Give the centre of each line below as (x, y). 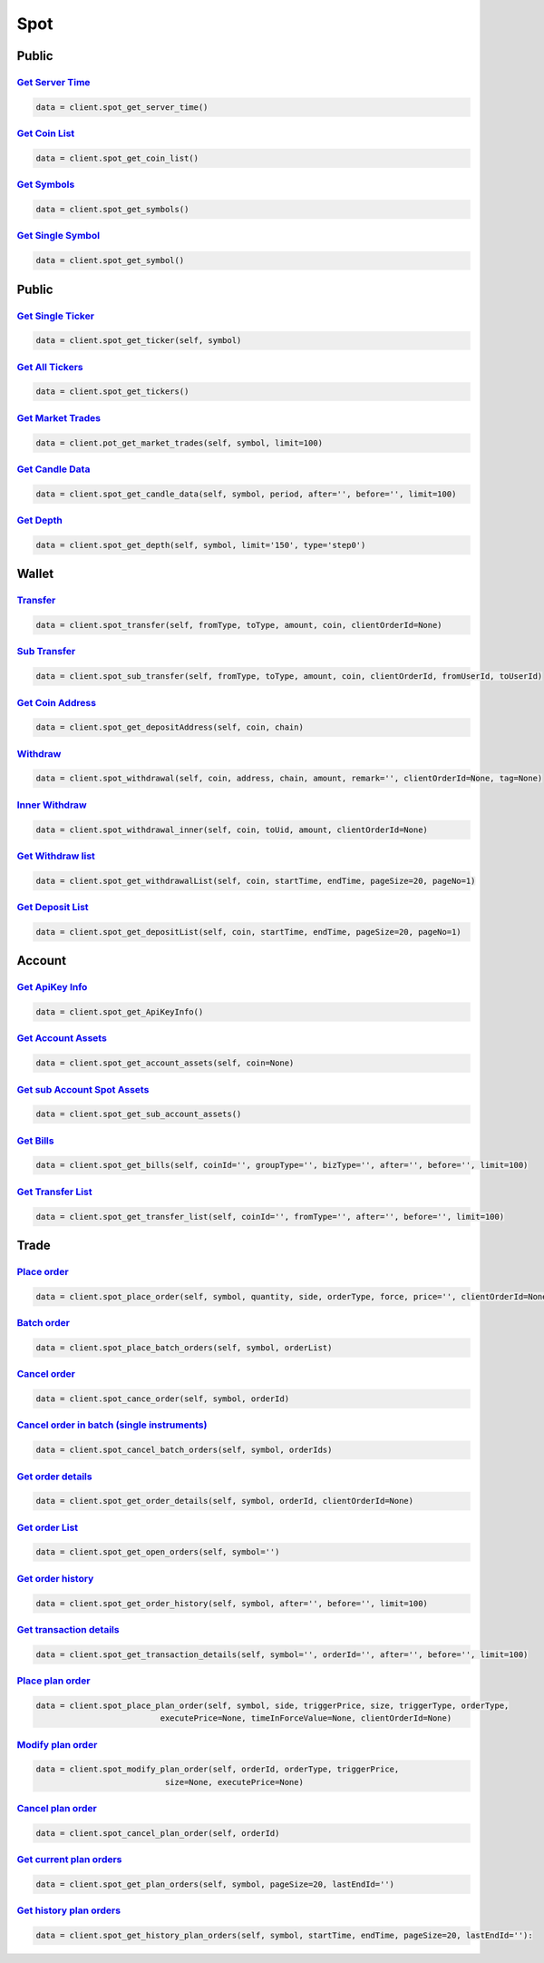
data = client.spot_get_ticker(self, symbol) (139, 341)
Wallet (35, 574)
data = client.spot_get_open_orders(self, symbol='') (158, 1552)
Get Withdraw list (56, 856)
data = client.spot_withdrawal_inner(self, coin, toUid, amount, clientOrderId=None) (232, 829)
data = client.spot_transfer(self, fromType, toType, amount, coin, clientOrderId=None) (239, 625)
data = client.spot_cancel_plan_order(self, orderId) (158, 1833)
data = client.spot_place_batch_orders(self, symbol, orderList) (184, 1347)
